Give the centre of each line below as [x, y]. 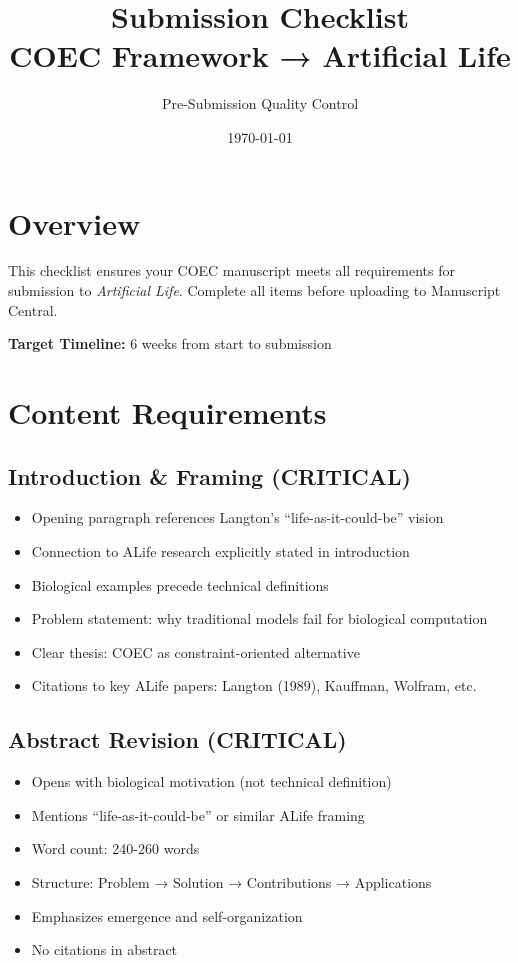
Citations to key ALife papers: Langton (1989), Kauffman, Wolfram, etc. [254, 685]
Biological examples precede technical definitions [180, 584]
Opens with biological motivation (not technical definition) [211, 781]
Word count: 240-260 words [115, 848]
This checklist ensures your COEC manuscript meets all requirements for [231, 270]
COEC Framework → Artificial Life [260, 55]
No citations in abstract [104, 949]
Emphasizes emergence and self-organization [167, 915]
